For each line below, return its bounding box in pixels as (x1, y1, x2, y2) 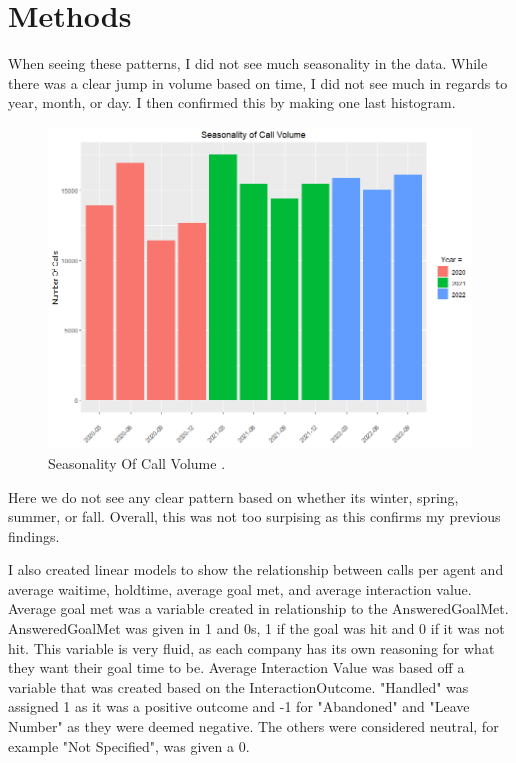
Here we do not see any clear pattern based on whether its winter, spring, (8, 486, 459, 507)
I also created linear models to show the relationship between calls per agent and (8, 559, 504, 580)
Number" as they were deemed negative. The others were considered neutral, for (8, 716, 499, 737)
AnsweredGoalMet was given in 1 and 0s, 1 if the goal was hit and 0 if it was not (8, 618, 505, 639)
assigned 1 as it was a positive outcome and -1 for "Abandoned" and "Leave (8, 696, 470, 717)
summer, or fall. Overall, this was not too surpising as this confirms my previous (8, 506, 501, 527)
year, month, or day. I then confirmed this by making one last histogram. (8, 92, 456, 113)
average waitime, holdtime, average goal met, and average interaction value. (8, 578, 472, 599)
